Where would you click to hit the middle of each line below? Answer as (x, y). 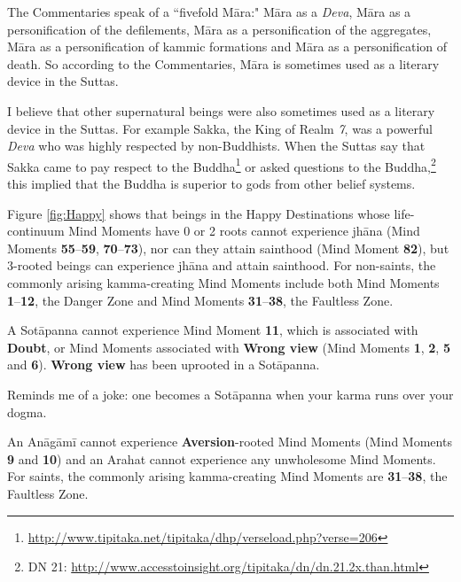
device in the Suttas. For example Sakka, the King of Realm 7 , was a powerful (220, 128)
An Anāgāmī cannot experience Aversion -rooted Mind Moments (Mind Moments (230, 442)
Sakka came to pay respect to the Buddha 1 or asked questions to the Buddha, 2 (222, 165)
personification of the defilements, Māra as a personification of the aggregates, (219, 29)
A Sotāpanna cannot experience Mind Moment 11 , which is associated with (213, 330)
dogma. (27, 411)
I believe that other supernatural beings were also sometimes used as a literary (221, 110)
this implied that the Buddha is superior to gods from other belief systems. (211, 183)
